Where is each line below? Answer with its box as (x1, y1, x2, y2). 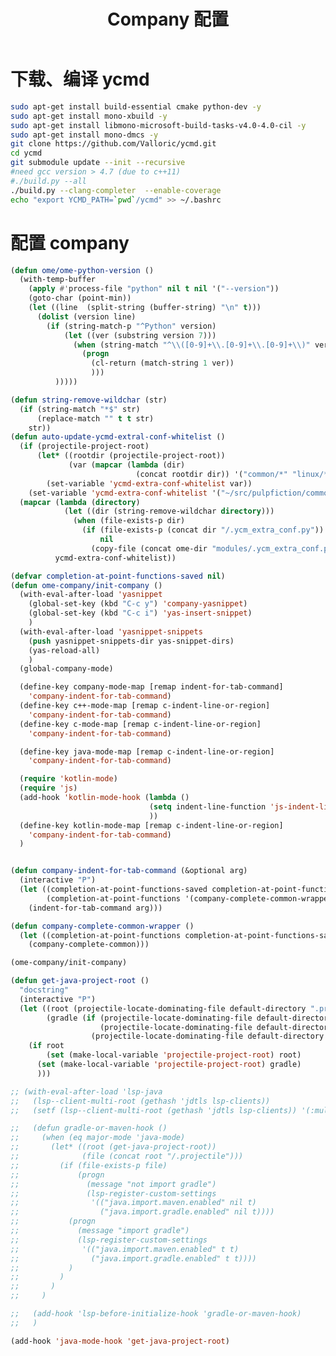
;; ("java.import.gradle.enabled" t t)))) (10, 1253, 257, 1264)
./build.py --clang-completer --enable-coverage (10, 185, 222, 195)
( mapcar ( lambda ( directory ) (19, 497, 141, 507)
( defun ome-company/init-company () (10, 580, 163, 590)
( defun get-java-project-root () (10, 976, 150, 986)
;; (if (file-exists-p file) (10, 1160, 168, 1170)
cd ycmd (10, 148, 43, 159)
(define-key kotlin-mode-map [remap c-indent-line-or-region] (19, 820, 284, 830)
